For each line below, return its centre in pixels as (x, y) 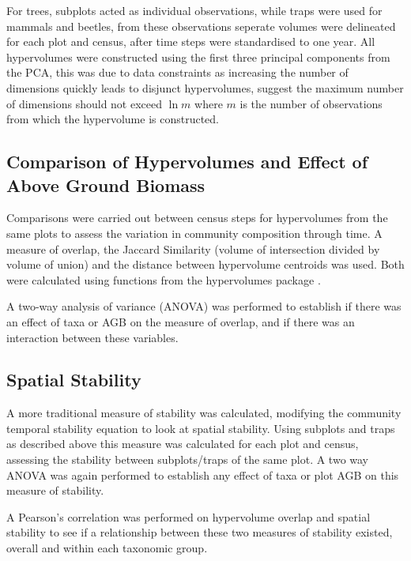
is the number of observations (311, 103)
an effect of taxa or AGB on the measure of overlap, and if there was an (181, 321)
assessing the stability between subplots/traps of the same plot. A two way (188, 459)
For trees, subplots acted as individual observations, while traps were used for (194, 10)
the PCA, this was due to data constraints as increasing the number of (177, 72)
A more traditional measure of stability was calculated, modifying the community (204, 413)
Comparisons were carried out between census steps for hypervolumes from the (197, 218)
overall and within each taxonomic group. (107, 548)
